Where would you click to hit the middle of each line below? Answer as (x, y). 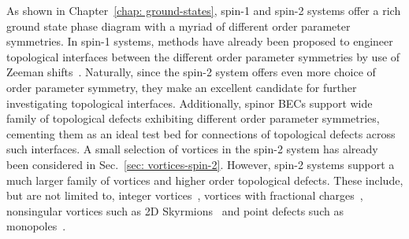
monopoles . (36, 226)
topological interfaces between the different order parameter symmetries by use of (203, 56)
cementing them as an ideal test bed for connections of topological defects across (201, 133)
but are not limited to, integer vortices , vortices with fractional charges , (185, 195)
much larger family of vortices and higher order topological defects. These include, (205, 180)
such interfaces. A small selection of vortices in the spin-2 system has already (192, 149)
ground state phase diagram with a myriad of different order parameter (178, 26)
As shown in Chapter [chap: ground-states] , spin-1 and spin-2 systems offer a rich (204, 10)
